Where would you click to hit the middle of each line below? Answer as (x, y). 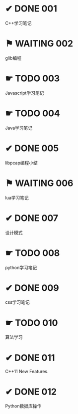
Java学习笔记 (19, 128)
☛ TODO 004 (33, 113)
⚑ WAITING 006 (39, 183)
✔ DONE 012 (31, 392)
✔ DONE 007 (32, 218)
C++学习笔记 (18, 23)
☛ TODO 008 (33, 253)
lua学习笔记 (17, 198)
